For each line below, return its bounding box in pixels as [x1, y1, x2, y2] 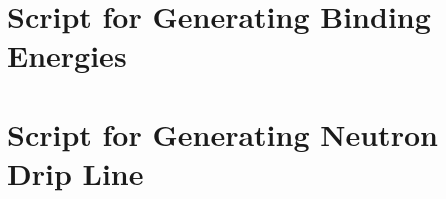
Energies [7, 35, 127, 76]
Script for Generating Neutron [7, 113, 438, 154]
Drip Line [7, 152, 144, 193]
